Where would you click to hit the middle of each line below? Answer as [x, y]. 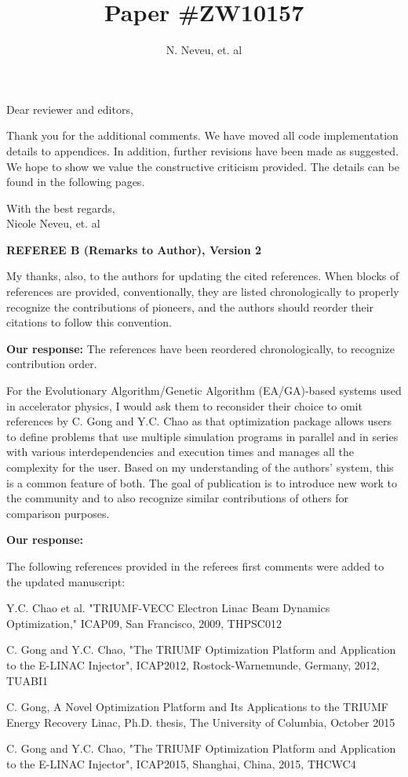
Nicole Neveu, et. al [53, 223]
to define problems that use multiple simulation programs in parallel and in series [202, 436]
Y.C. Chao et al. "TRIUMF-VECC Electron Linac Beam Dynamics [168, 608]
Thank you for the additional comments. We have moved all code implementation [202, 135]
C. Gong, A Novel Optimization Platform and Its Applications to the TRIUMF [198, 707]
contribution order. [52, 364]
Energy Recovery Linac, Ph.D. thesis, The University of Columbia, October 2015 [201, 722]
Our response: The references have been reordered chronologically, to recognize [200, 348]
